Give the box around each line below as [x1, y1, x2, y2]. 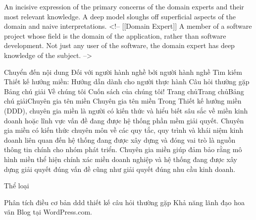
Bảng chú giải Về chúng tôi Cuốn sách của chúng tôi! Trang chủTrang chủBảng [4, 86, 244, 96]
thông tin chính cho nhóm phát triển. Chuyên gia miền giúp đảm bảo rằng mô [4, 144, 242, 155]
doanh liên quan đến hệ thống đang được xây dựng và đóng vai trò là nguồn [4, 134, 236, 145]
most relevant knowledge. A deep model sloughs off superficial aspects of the [4, 11, 236, 21]
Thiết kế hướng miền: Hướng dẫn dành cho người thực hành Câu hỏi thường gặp [4, 76, 250, 87]
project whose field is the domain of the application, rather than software [4, 30, 226, 41]
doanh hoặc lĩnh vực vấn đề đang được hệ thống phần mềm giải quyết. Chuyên [4, 115, 244, 125]
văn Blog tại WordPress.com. [4, 207, 92, 217]
